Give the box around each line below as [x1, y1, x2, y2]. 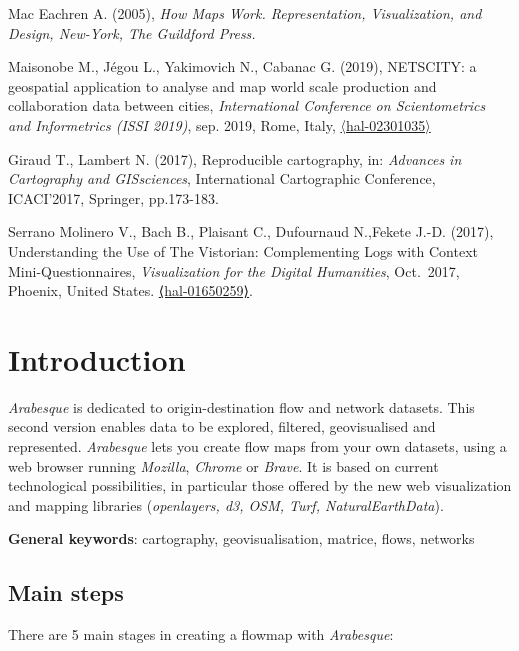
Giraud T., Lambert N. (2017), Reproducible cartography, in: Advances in [8, 148, 462, 169]
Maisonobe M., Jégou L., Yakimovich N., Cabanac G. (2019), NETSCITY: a [8, 56, 477, 77]
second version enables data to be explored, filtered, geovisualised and [8, 416, 436, 437]
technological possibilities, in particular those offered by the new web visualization [8, 475, 512, 496]
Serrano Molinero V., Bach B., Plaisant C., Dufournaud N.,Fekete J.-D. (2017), [8, 221, 494, 242]
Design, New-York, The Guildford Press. [8, 22, 256, 43]
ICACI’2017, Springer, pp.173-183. [8, 187, 219, 208]
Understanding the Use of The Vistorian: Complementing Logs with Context [8, 240, 478, 261]
